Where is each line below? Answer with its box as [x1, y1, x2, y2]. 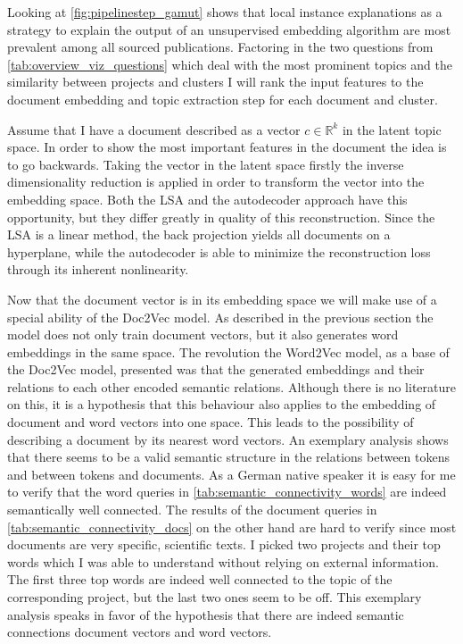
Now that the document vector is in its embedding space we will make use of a [7, 289, 437, 308]
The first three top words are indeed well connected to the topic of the [7, 570, 393, 589]
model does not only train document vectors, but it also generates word [7, 325, 399, 344]
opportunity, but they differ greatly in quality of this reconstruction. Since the [7, 207, 435, 226]
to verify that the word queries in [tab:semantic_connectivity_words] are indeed [7, 482, 447, 501]
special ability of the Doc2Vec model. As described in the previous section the [7, 307, 434, 326]
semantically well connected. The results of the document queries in [7, 500, 377, 519]
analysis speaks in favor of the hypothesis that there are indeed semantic [7, 605, 404, 623]
